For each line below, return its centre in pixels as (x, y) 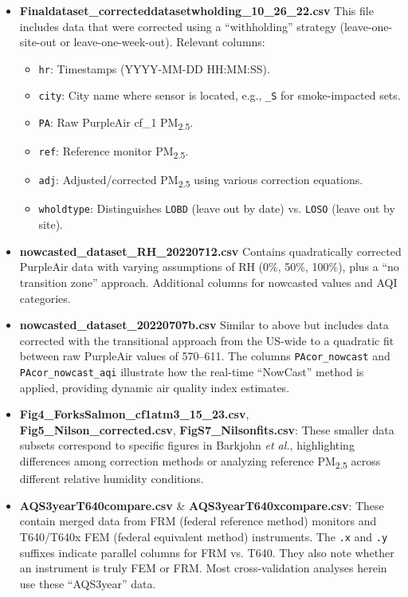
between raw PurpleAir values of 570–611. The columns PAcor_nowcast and (205, 356)
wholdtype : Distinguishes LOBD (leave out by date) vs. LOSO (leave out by (217, 208)
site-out (38, 42)
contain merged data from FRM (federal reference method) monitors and (198, 521)
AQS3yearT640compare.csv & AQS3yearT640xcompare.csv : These (202, 505)
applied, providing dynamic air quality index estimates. (155, 387)
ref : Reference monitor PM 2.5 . (114, 152)
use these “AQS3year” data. (88, 583)
